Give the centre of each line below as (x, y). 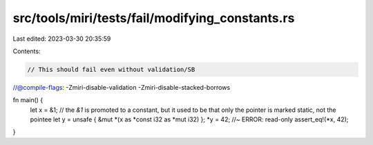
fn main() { (28, 100)
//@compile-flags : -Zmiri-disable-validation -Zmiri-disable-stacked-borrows (122, 87)
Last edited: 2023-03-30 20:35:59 (62, 39)
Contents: (27, 51)
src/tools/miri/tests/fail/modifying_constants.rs (154, 18)
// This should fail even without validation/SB (111, 69)
